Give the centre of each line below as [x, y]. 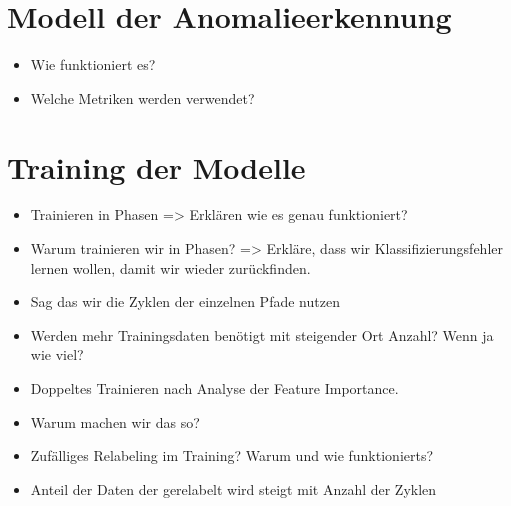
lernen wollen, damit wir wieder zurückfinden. [170, 267]
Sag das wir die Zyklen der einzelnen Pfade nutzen [185, 301]
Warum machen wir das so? [115, 421]
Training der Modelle [156, 166]
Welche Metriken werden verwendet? [142, 97]
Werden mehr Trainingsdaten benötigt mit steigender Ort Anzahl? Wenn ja [262, 334]
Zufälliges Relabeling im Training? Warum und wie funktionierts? [232, 455]
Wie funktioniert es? [93, 64]
